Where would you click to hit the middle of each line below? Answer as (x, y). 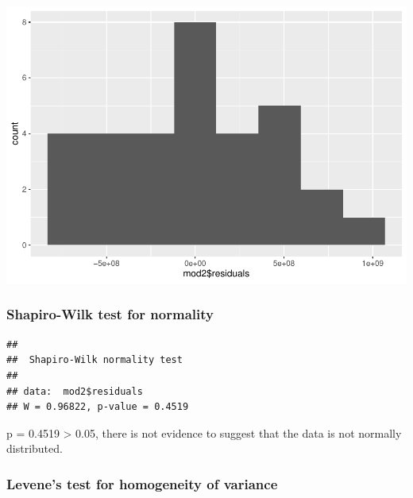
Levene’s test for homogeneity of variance (142, 483)
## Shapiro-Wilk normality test (95, 360)
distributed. (35, 448)
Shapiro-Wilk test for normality (110, 314)
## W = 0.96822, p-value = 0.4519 (98, 407)
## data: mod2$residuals (75, 391)
